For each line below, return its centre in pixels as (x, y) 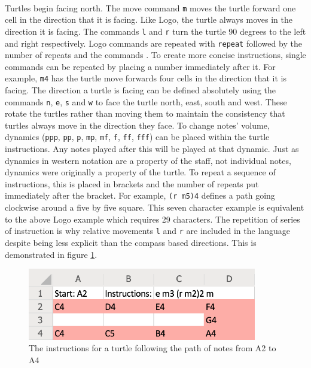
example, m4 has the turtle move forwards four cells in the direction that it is (146, 78)
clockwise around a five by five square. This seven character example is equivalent (155, 207)
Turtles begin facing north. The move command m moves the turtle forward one (150, 7)
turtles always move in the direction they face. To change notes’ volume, (137, 125)
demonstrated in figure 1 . (51, 254)
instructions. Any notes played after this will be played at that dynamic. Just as (152, 149)
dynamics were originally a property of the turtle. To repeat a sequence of (140, 172)
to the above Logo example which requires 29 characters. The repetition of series (153, 219)
